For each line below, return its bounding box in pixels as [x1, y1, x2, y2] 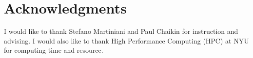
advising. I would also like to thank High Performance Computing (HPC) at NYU [4, 35, 249, 45]
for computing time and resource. [4, 45, 103, 55]
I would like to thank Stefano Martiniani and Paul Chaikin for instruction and [4, 26, 238, 36]
